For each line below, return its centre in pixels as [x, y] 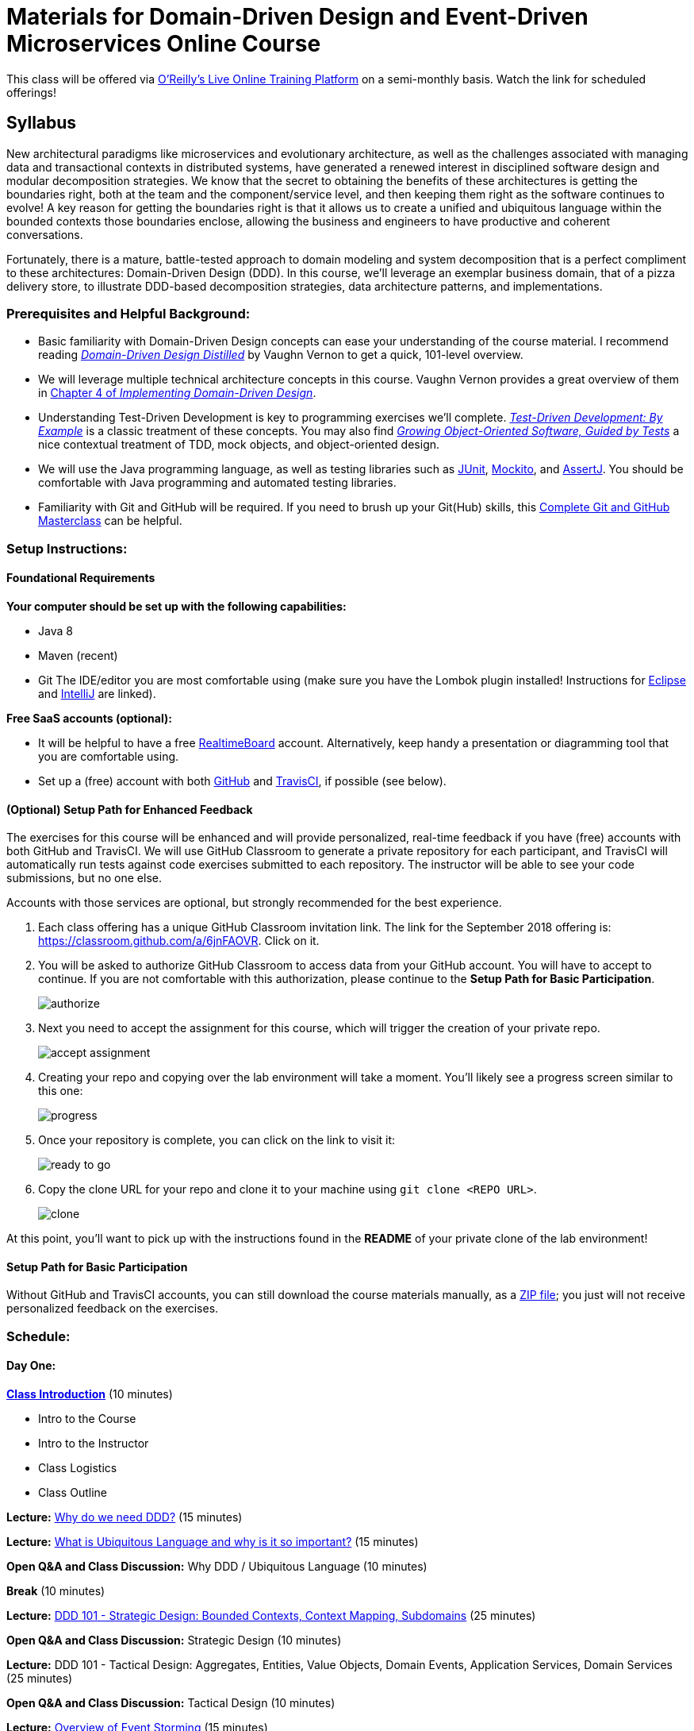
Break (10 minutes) [56, 1590]
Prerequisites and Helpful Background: [128, 313]
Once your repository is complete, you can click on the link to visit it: [217, 1140]
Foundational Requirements [81, 578]
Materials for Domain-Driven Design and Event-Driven [297, 17]
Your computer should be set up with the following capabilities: [176, 606]
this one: [61, 1091]
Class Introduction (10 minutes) [90, 1394]
